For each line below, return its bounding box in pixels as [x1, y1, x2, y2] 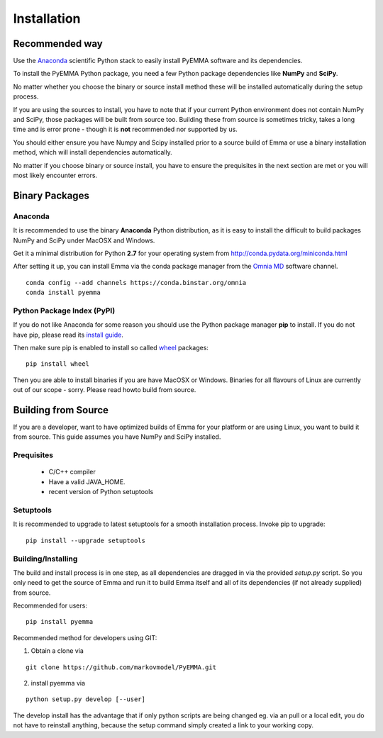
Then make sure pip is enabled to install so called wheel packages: [13, 344, 209, 352]
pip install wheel [26, 360, 90, 368]
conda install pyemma [26, 289, 101, 297]
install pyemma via [30, 679, 85, 687]
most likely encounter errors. [13, 171, 98, 179]
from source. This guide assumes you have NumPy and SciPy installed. [13, 432, 221, 441]
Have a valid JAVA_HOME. [48, 477, 126, 486]
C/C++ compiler [48, 468, 96, 476]
